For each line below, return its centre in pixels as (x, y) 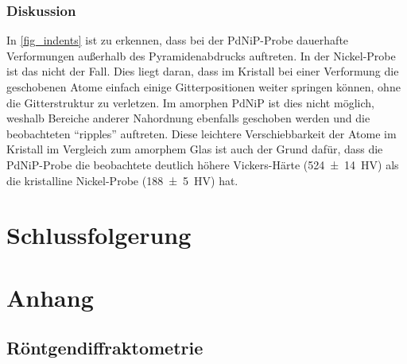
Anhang (50, 297)
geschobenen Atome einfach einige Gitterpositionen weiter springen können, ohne (203, 87)
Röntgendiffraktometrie (105, 348)
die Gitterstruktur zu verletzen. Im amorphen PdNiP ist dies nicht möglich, (190, 102)
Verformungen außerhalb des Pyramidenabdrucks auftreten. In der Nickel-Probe (201, 55)
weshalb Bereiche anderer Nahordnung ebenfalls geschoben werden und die (188, 118)
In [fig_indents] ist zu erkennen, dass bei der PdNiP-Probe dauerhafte (178, 40)
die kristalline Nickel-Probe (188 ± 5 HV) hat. (122, 180)
